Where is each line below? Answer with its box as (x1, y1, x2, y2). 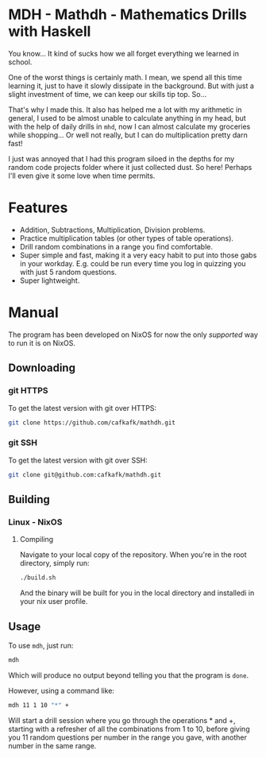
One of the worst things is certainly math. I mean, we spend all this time (8, 72, 242, 82)
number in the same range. (8, 741, 97, 750)
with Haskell (8, 22, 91, 41)
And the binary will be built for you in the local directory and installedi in (19, 588, 255, 598)
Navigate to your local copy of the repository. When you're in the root (19, 550, 248, 559)
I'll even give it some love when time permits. (8, 171, 156, 180)
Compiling (19, 535, 54, 544)
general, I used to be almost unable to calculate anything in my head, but (8, 113, 246, 122)
